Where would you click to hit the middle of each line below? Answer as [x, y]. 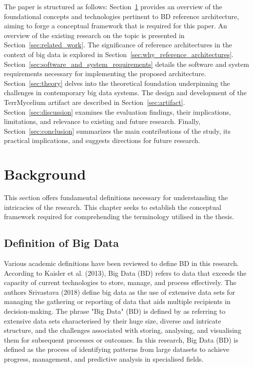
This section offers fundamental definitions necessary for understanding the [116, 197]
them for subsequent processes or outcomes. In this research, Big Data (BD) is [121, 339]
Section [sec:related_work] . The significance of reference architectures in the [118, 45]
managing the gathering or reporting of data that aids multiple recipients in [117, 301]
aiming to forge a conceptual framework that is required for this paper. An [116, 26]
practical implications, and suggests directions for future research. [102, 140]
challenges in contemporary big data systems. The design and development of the [125, 92]
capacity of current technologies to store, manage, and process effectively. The [120, 282]
